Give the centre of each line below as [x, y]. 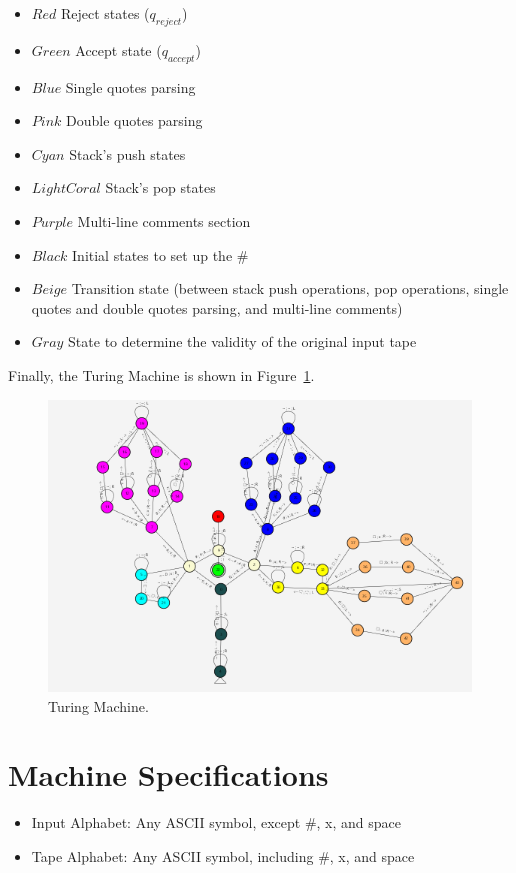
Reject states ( [105, 13]
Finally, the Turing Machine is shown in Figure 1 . [161, 374]
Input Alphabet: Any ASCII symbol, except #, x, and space [216, 822]
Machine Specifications [168, 774]
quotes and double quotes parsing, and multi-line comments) [217, 307]
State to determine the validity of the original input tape [242, 341]
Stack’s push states [127, 153]
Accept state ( [118, 49]
